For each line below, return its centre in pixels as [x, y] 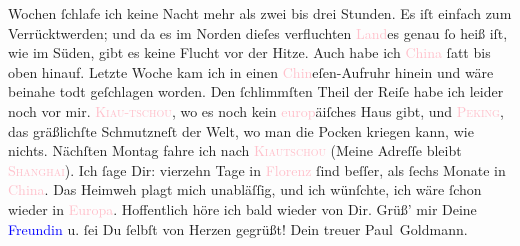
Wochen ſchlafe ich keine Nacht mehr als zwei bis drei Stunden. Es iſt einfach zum [260, 13]
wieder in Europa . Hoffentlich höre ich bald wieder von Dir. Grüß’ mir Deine [242, 208]
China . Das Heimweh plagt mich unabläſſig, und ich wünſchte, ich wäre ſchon [245, 189]
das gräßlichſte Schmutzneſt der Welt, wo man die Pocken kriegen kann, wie [241, 130]
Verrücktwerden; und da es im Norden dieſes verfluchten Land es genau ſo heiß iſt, [258, 32]
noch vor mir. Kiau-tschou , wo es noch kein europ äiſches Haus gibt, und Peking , [256, 110]
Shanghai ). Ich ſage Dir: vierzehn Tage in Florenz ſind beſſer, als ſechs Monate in [257, 169]
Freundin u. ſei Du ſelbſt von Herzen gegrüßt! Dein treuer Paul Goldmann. [238, 228]
